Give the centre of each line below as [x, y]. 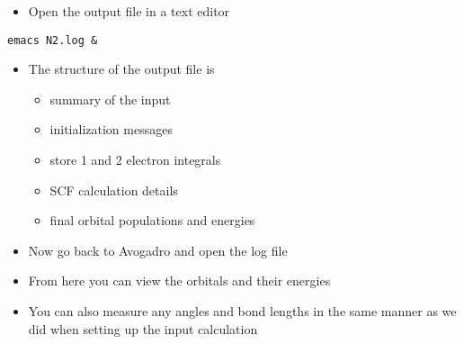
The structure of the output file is [121, 69]
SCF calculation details [114, 190]
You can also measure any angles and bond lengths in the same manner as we [242, 311]
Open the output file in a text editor [129, 11]
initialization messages [111, 129]
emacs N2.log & [53, 40]
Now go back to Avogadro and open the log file [158, 250]
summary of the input [110, 99]
